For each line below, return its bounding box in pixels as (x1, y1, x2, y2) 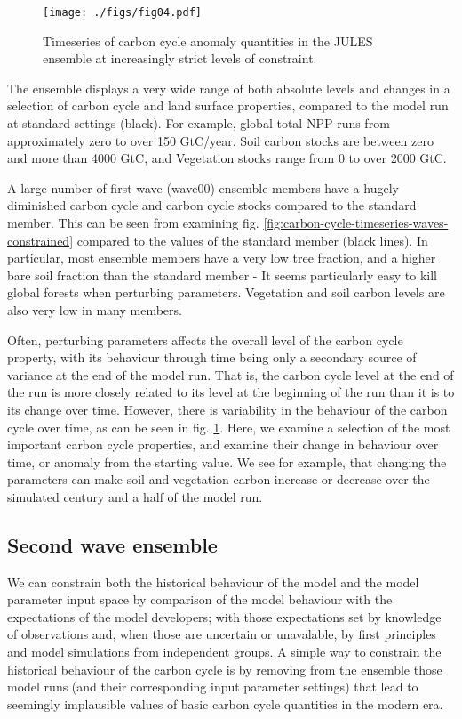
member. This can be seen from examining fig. (7, 214, 259, 231)
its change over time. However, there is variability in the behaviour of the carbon (7, 400, 448, 418)
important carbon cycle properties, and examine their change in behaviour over (7, 435, 439, 454)
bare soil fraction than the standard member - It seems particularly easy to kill (7, 265, 437, 284)
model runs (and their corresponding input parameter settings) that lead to (7, 677, 418, 696)
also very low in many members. (7, 300, 182, 319)
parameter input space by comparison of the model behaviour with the (7, 590, 393, 609)
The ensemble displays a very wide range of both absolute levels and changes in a (7, 78, 450, 97)
